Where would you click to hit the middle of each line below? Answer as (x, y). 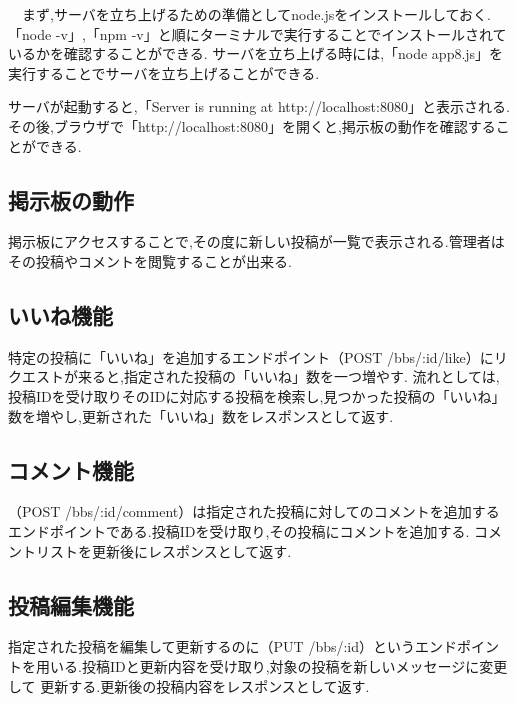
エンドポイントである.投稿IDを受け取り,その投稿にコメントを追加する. (239, 530)
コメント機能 (71, 469)
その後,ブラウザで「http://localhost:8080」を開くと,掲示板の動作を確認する (252, 125)
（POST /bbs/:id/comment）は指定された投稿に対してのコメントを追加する (254, 511)
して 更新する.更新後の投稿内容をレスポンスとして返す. (189, 685)
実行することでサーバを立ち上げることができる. (164, 72)
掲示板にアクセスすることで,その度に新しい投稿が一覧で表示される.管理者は (256, 241)
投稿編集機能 (71, 604)
